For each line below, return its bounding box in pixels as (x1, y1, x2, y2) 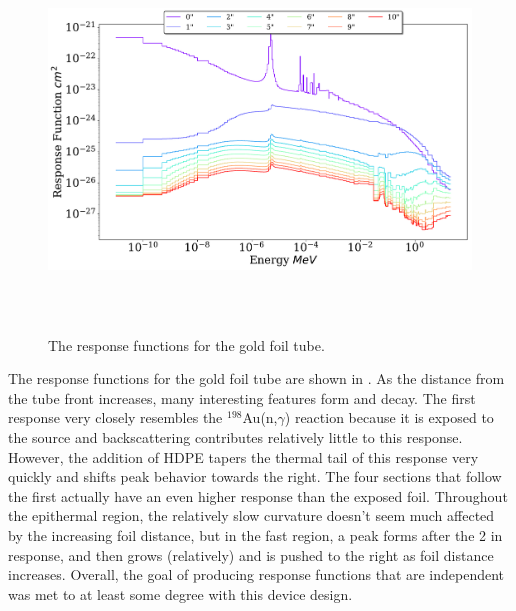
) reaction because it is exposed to (284, 407, 494, 428)
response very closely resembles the (8, 407, 223, 428)
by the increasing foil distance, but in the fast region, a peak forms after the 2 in (8, 524, 503, 545)
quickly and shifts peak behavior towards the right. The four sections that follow (8, 466, 502, 487)
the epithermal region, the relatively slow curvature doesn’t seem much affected (8, 505, 495, 526)
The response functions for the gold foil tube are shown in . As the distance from (8, 368, 505, 389)
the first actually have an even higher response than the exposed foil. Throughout (8, 485, 508, 506)
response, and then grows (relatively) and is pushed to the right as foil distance (8, 544, 494, 565)
